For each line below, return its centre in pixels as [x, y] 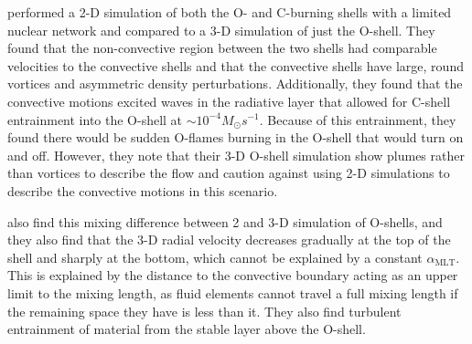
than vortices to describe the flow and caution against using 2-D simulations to [229, 173]
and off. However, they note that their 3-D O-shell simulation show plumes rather [236, 155]
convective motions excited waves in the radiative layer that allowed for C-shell [229, 101]
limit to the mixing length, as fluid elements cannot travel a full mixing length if [233, 292]
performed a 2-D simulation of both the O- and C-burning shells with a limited [230, 12]
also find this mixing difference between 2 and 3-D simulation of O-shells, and [225, 221]
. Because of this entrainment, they [358, 119]
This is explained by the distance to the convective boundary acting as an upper [233, 275]
